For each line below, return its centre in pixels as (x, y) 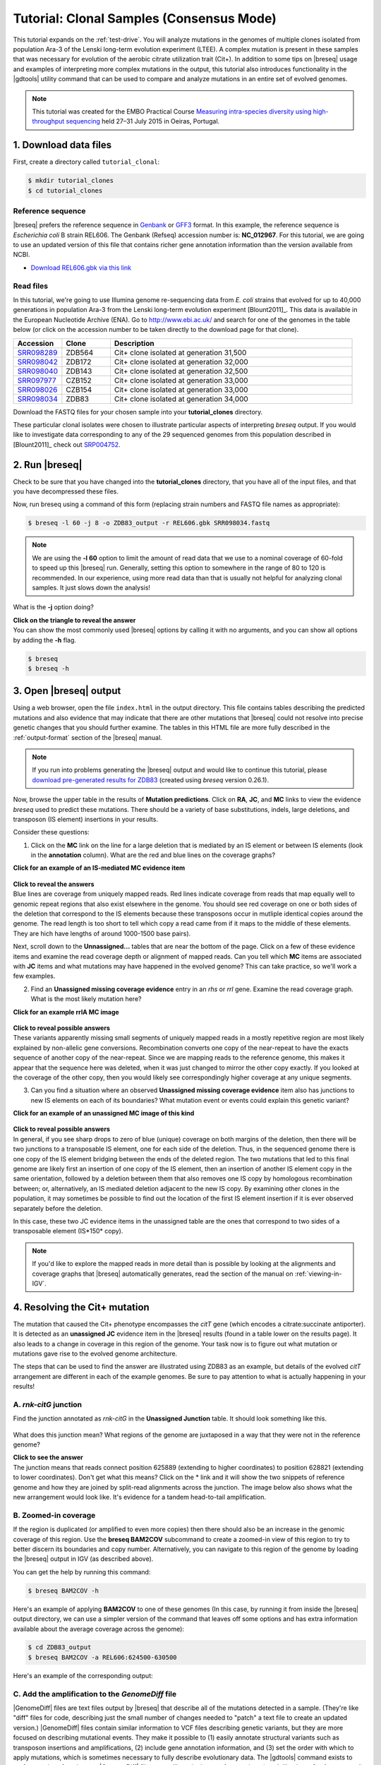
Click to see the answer (48, 1457)
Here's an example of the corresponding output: (83, 1675)
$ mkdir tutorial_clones (71, 181)
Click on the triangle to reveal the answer (74, 620)
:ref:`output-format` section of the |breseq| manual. (87, 737)
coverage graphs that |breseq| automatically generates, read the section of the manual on (163, 1274)
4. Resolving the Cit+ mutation (81, 1307)
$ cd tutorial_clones (65, 190)
